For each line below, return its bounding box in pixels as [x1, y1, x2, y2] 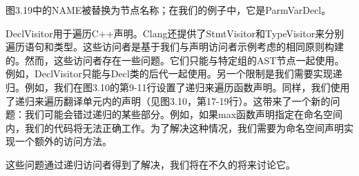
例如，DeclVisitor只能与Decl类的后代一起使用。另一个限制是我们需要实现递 [6, 66, 342, 81]
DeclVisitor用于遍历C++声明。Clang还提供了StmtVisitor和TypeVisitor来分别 [6, 26, 345, 40]
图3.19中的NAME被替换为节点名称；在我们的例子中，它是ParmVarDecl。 [6, 3, 331, 17]
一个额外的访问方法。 [14, 134, 112, 148]
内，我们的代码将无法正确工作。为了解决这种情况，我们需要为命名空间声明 [6, 120, 344, 135]
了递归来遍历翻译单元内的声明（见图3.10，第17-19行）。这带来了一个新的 [6, 93, 331, 108]
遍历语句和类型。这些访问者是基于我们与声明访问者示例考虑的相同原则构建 [6, 39, 344, 54]
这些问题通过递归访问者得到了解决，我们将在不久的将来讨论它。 [6, 157, 295, 171]
